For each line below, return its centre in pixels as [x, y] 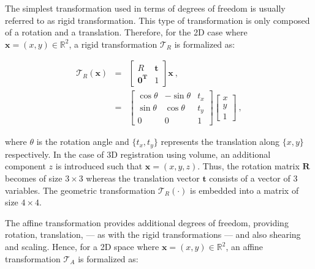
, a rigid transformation [113, 44]
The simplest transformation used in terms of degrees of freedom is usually [145, 8]
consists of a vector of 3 [253, 178]
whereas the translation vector [143, 178]
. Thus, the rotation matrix [249, 166]
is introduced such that [99, 166]
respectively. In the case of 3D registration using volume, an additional [138, 154]
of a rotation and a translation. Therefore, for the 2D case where [126, 32]
